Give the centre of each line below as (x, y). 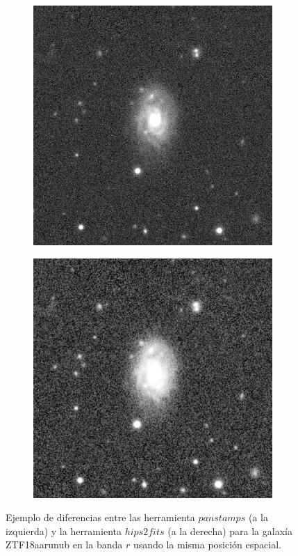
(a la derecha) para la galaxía (230, 531)
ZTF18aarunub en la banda (64, 545)
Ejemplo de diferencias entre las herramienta (100, 517)
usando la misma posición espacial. (207, 545)
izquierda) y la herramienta (64, 531)
